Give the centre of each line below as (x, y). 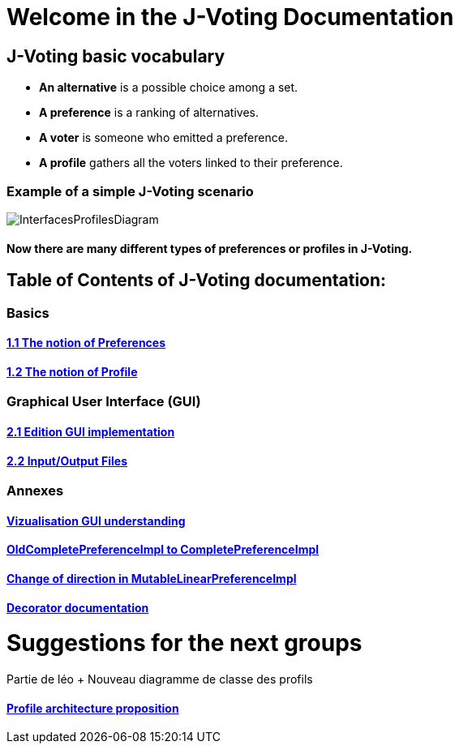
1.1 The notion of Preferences (86, 343)
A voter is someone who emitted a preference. (163, 138)
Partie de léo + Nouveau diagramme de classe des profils (160, 679)
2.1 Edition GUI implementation (91, 432)
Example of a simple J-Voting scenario (130, 191)
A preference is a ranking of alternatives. (149, 113)
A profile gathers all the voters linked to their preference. (191, 163)
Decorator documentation (78, 607)
